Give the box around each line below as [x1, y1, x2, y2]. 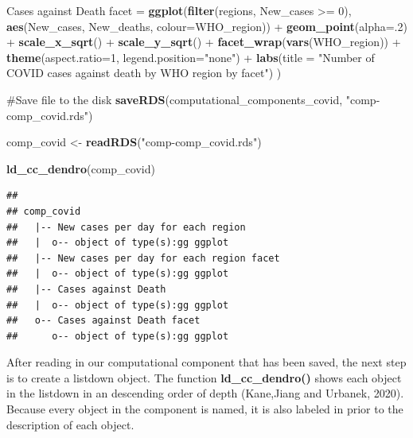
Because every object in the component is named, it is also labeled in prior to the [6, 401, 403, 417]
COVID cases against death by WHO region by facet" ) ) [6, 64, 282, 81]
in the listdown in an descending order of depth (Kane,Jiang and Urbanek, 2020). [6, 385, 404, 401]
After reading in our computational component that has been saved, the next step [6, 354, 407, 370]
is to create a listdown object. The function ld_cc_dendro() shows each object [6, 369, 402, 386]
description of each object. [6, 416, 134, 432]
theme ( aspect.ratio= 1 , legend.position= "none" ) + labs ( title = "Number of [6, 48, 375, 65]
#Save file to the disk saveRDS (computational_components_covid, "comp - [6, 91, 380, 107]
